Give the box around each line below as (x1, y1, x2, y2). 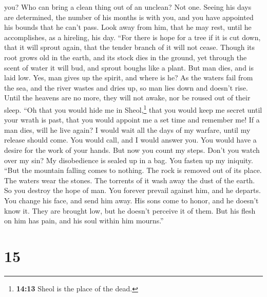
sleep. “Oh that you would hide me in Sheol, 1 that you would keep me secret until (4, 102, 262, 115)
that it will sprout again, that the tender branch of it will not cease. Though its (4, 42, 255, 53)
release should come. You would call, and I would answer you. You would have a (4, 134, 257, 145)
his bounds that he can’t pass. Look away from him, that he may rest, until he (4, 22, 252, 32)
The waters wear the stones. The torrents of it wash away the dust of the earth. (4, 174, 255, 185)
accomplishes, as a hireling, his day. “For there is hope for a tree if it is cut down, (4, 31, 261, 42)
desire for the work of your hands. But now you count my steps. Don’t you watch (4, 144, 260, 155)
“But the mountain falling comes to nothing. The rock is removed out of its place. (4, 165, 262, 176)
